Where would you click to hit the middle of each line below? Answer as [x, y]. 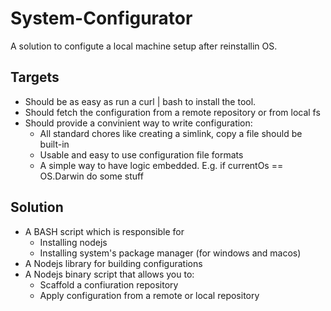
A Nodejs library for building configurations [113, 263]
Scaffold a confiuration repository [109, 284]
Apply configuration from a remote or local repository [149, 295]
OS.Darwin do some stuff [91, 176]
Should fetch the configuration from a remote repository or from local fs [172, 112]
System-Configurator [101, 18]
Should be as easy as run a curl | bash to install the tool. [140, 101]
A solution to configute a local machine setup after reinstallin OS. [144, 46]
